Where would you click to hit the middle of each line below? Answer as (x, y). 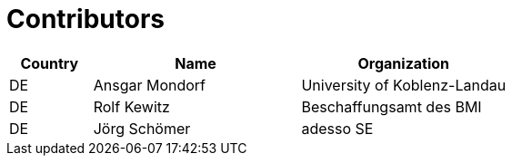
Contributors (86, 19)
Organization (404, 63)
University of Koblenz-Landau (404, 85)
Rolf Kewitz (131, 106)
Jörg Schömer (142, 128)
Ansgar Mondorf (150, 85)
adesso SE (337, 128)
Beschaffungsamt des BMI (392, 106)
